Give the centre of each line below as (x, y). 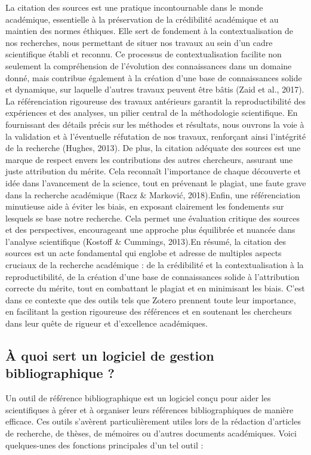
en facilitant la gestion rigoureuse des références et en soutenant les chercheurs (149, 311)
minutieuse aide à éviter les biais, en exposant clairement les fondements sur (145, 206)
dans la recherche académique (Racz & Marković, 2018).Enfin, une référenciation (153, 194)
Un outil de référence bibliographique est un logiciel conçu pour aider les (138, 398)
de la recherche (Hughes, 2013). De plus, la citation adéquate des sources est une (153, 148)
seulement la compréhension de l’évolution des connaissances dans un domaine (149, 65)
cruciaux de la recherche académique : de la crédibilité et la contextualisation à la (155, 265)
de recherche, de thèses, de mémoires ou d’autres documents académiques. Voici (151, 433)
